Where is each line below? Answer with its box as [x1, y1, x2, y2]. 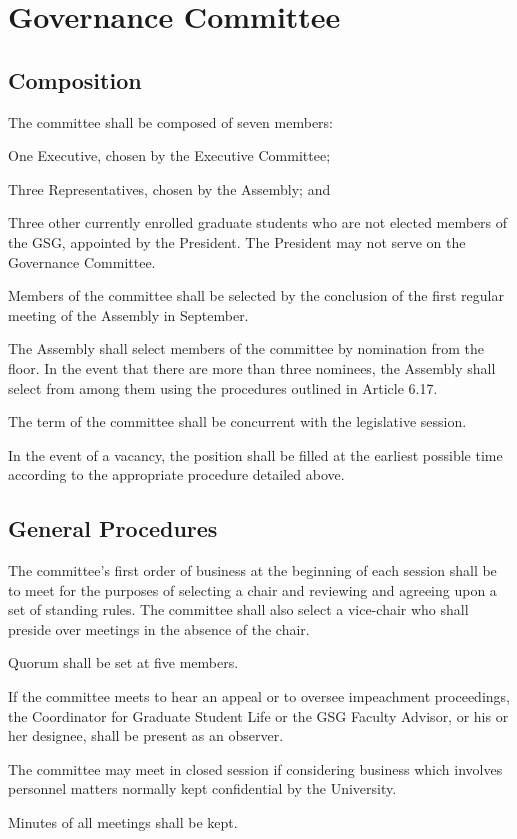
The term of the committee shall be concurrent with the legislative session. [8, 411, 467, 432]
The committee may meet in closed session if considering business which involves [8, 758, 503, 779]
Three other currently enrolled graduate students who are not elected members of [8, 212, 508, 233]
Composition [8, 64, 142, 95]
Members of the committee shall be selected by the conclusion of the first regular [8, 285, 504, 306]
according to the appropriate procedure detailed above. [8, 464, 345, 485]
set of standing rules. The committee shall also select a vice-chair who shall [8, 599, 469, 620]
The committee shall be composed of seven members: [8, 111, 333, 132]
